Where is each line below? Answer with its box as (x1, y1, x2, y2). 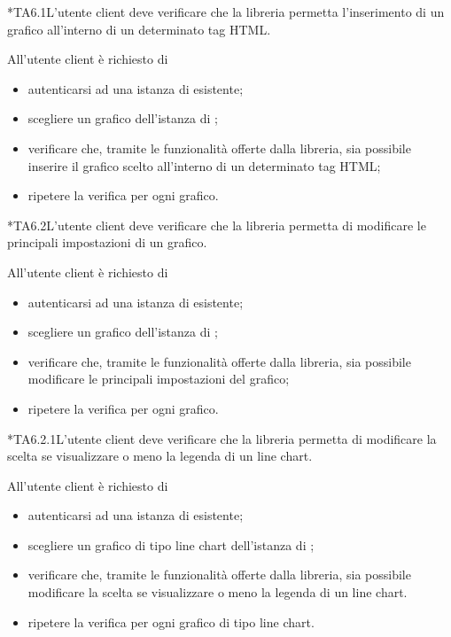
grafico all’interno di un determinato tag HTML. (7, 19, 271, 38)
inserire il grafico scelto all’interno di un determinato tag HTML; (27, 156, 381, 175)
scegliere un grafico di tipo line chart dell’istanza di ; (27, 535, 315, 554)
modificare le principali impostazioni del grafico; (27, 369, 290, 388)
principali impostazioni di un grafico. (7, 233, 207, 252)
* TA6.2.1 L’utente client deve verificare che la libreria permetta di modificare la (7, 429, 437, 447)
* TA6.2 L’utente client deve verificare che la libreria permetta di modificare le (7, 215, 426, 234)
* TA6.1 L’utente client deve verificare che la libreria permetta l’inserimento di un (7, 3, 445, 20)
